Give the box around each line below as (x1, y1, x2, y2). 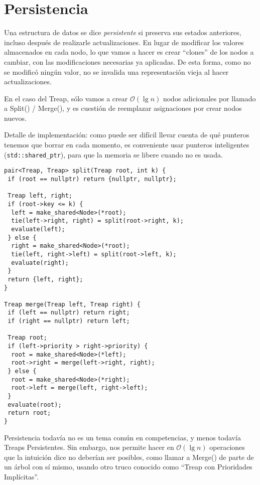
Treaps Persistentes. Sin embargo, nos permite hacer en (4, 442, 174, 452)
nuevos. (4, 112, 27, 123)
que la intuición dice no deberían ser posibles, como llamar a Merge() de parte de (4, 451, 254, 462)
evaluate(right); (11, 259, 69, 266)
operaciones (209, 442, 245, 452)
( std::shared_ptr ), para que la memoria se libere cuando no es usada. (4, 149, 223, 159)
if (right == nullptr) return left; (8, 317, 130, 325)
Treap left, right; (8, 192, 73, 200)
